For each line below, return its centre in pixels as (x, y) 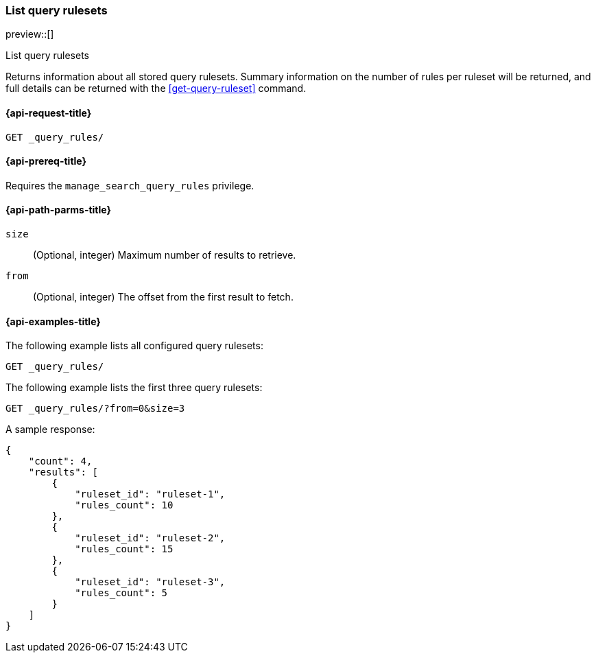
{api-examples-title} (53, 321)
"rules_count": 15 (124, 549)
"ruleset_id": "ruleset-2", (150, 538)
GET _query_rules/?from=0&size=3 (95, 409)
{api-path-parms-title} (59, 210)
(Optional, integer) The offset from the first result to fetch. (163, 297)
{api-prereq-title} (46, 161)
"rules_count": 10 (124, 505)
